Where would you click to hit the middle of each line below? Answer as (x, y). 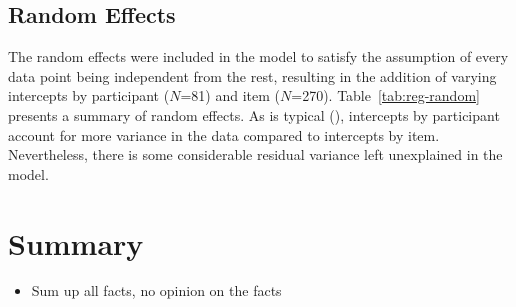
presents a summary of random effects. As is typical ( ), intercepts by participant (254, 114)
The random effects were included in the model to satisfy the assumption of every (258, 56)
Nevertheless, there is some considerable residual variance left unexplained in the (255, 154)
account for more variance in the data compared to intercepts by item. (224, 134)
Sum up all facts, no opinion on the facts (156, 290)
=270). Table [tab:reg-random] (385, 95)
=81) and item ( (230, 95)
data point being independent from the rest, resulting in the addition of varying (252, 75)
